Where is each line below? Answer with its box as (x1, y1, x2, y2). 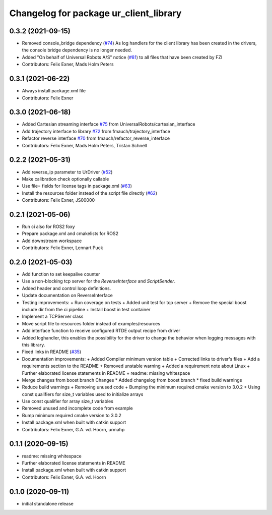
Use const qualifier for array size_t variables (22, 398, 113, 405)
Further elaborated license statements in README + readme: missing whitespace (22, 370, 190, 376)
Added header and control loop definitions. (22, 285, 111, 291)
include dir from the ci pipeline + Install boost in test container (22, 307, 151, 313)
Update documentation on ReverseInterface (22, 293, 113, 299)
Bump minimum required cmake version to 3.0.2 (22, 412, 122, 418)
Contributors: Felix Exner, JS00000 (22, 197, 95, 203)
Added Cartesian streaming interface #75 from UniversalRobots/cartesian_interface (22, 121, 195, 127)
